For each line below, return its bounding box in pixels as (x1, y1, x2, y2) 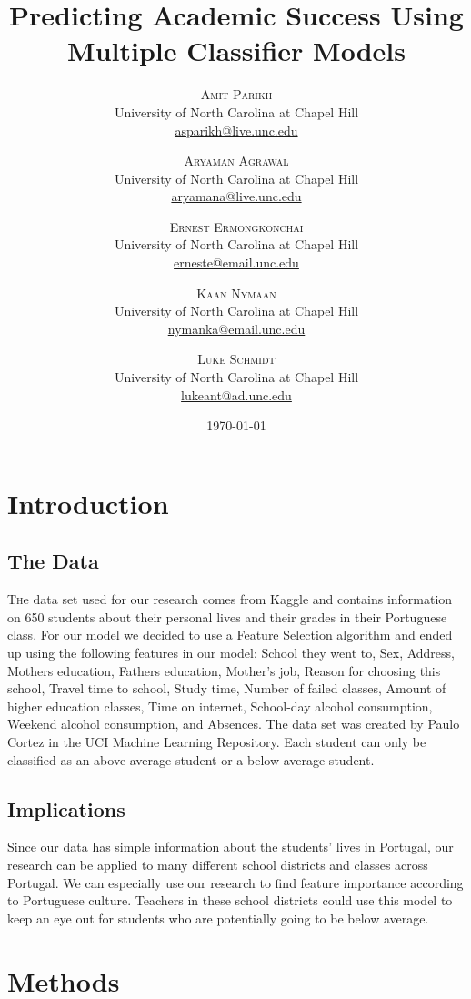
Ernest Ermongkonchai (169, 217, 304, 236)
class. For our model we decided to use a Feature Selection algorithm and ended (7, 625, 453, 644)
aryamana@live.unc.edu (171, 187, 302, 206)
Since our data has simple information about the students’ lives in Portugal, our (7, 837, 454, 856)
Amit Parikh (200, 85, 273, 104)
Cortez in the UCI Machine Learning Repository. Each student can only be (7, 732, 426, 751)
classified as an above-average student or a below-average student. (7, 750, 375, 769)
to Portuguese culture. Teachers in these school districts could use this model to (7, 891, 453, 910)
